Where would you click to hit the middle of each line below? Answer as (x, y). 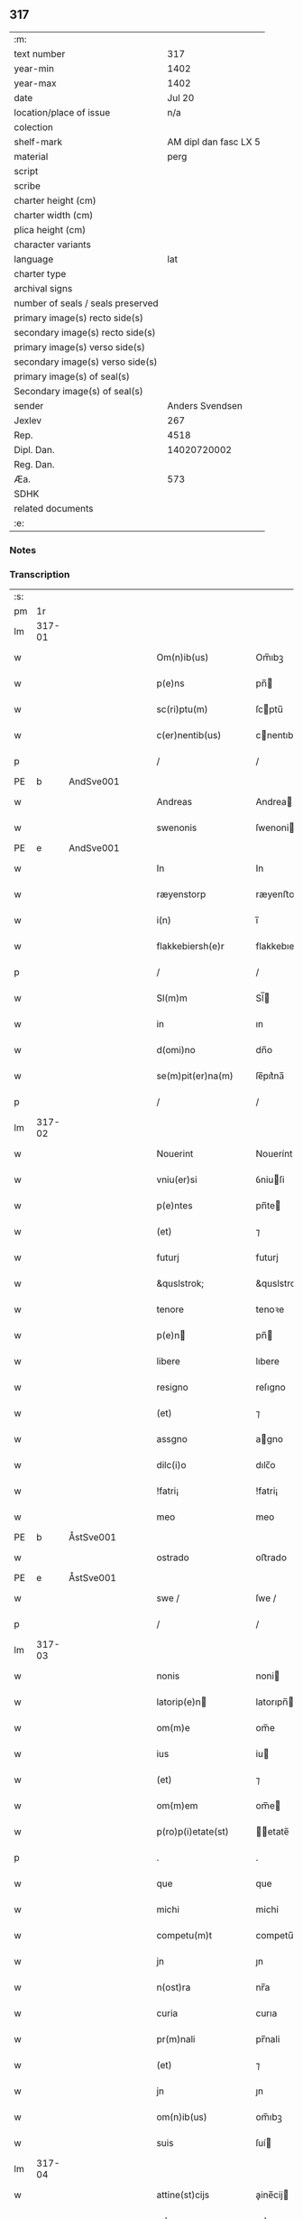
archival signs (43, 288)
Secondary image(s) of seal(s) (78, 391)
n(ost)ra (174, 1987)
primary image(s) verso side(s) (80, 347)
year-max (35, 83)
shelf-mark (38, 142)
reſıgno (271, 1387)
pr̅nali (268, 2039)
